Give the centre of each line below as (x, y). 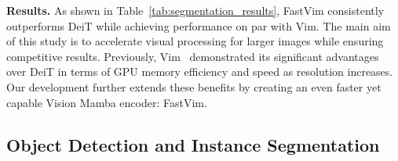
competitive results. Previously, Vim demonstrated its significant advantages (193, 56)
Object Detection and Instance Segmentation (193, 144)
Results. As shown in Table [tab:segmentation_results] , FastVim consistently (195, 10)
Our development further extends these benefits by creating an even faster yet (194, 86)
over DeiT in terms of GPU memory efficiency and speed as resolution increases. (200, 72)
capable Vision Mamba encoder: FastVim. (107, 102)
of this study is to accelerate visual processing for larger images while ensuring (195, 41)
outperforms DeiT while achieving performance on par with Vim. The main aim (199, 25)
